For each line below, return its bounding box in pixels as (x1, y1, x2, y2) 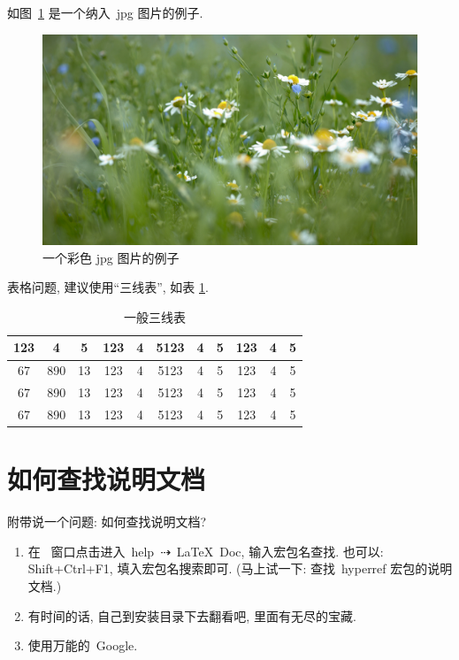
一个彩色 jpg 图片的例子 (42, 248, 180, 266)
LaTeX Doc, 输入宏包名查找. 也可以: (176, 541, 384, 560)
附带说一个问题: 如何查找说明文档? (7, 512, 207, 531)
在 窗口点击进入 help (27, 541, 155, 560)
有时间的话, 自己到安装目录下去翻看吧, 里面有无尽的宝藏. (27, 606, 356, 625)
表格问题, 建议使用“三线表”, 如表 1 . (7, 278, 209, 296)
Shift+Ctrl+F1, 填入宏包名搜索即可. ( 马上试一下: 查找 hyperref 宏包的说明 (27, 559, 453, 578)
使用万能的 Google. (27, 636, 138, 655)
